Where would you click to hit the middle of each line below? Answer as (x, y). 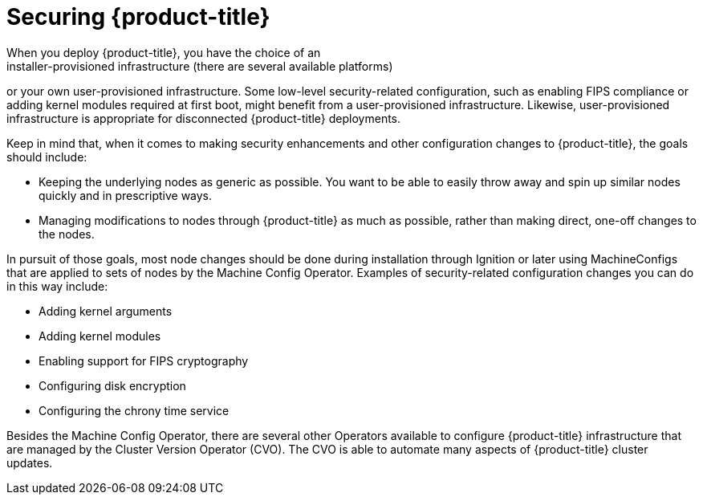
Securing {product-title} (138, 17)
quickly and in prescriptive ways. (126, 195)
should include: (47, 157)
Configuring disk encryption (112, 385)
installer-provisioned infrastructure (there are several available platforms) (200, 66)
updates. (30, 462)
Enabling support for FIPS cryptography (144, 360)
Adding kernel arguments (106, 311)
